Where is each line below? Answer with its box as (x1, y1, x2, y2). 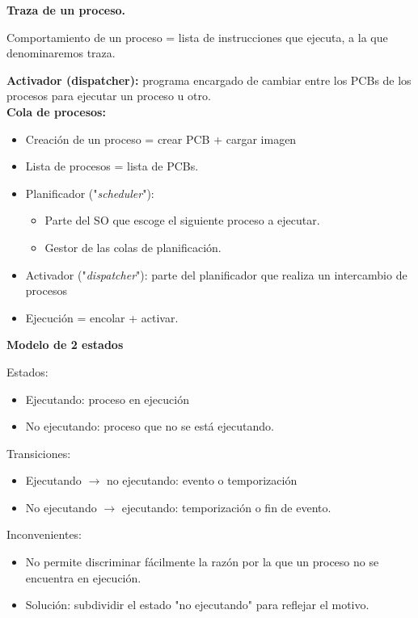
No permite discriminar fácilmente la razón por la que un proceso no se (25, 553, 379, 570)
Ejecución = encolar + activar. (25, 309, 179, 326)
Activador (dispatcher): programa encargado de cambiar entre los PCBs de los (6, 71, 412, 88)
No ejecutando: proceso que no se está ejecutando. (25, 418, 274, 435)
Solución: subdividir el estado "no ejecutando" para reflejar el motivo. (25, 596, 369, 613)
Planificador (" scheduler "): (25, 184, 154, 201)
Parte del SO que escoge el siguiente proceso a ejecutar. (44, 212, 320, 229)
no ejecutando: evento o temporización (106, 472, 298, 489)
